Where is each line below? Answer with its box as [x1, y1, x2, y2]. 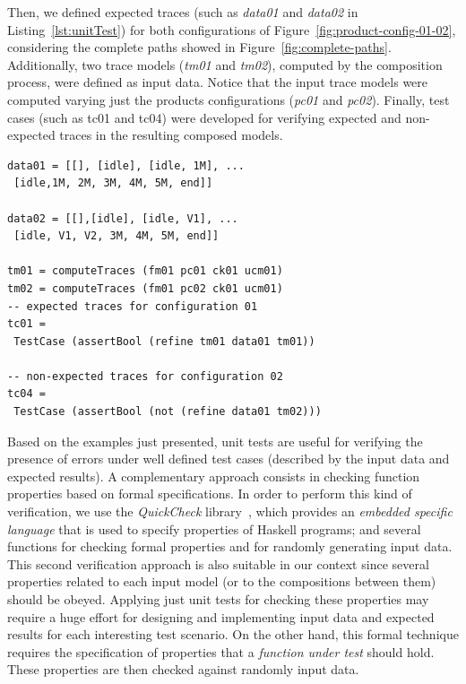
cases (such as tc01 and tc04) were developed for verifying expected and [7, 108, 401, 126]
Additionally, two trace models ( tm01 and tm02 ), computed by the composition [7, 55, 443, 74]
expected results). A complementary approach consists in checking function [7, 466, 420, 485]
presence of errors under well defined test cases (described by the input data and [7, 449, 450, 468]
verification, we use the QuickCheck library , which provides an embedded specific [7, 502, 453, 521]
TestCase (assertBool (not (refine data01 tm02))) [13, 405, 322, 419]
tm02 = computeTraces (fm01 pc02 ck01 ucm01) [7, 281, 283, 295]
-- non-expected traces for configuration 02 [7, 369, 283, 383]
